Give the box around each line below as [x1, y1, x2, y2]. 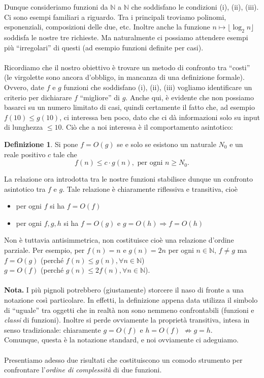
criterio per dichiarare [4, 92, 72, 102]
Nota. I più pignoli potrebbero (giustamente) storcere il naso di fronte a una [4, 284, 244, 295]
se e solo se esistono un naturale [117, 138, 216, 149]
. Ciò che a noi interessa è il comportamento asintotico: [61, 122, 233, 132]
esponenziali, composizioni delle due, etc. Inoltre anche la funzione [4, 21, 210, 32]
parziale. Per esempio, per [4, 245, 85, 255]
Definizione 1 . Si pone [4, 138, 78, 149]
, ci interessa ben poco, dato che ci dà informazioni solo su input [59, 111, 260, 122]
